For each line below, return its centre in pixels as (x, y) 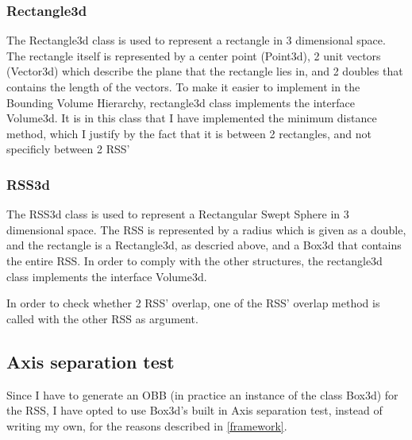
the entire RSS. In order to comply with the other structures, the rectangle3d (194, 260)
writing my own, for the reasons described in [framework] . (147, 425)
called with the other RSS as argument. (102, 318)
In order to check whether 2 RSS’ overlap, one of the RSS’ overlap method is (193, 303)
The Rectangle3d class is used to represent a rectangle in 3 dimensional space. (196, 40)
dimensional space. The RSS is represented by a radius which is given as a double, (206, 229)
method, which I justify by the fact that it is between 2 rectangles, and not (189, 133)
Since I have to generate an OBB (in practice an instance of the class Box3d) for (202, 394)
